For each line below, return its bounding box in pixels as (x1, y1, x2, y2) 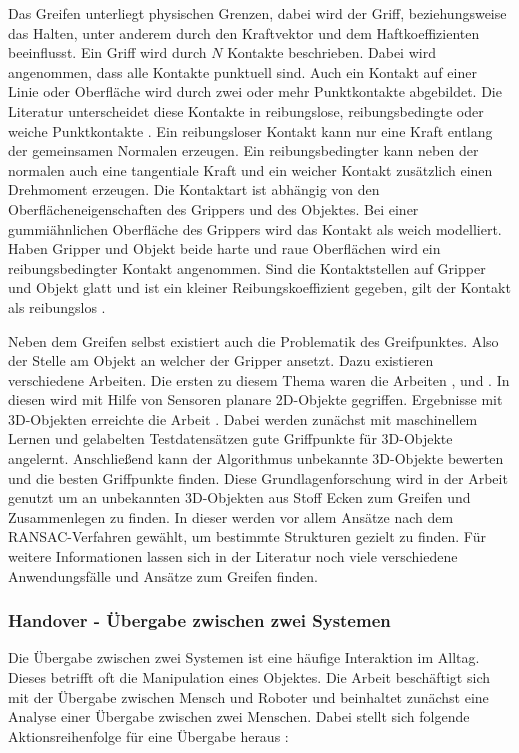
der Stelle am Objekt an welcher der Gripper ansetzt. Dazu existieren (8, 350, 434, 371)
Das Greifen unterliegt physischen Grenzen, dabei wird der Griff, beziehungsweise (8, 3, 507, 23)
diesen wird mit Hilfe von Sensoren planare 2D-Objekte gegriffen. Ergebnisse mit (8, 389, 503, 410)
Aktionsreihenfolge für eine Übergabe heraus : (8, 725, 289, 746)
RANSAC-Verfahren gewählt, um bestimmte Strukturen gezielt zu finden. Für (8, 526, 486, 547)
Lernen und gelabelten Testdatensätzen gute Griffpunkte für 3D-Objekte (8, 428, 453, 449)
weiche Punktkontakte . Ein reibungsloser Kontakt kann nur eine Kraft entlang (8, 120, 493, 141)
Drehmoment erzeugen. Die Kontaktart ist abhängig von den (8, 179, 380, 200)
